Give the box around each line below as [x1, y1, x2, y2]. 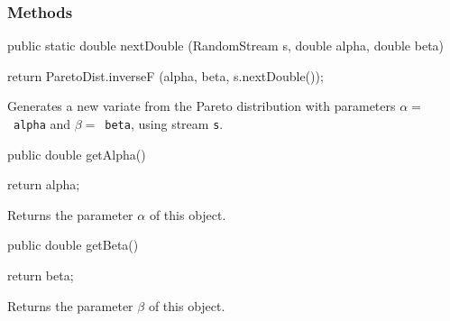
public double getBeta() [7, 235, 139, 254]
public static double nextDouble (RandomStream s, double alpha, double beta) [7, 36, 445, 55]
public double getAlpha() [7, 144, 146, 163]
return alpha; [7, 175, 80, 194]
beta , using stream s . [105, 115, 224, 133]
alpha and [14, 115, 71, 133]
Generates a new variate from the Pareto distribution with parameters [7, 96, 396, 115]
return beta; [7, 266, 74, 285]
